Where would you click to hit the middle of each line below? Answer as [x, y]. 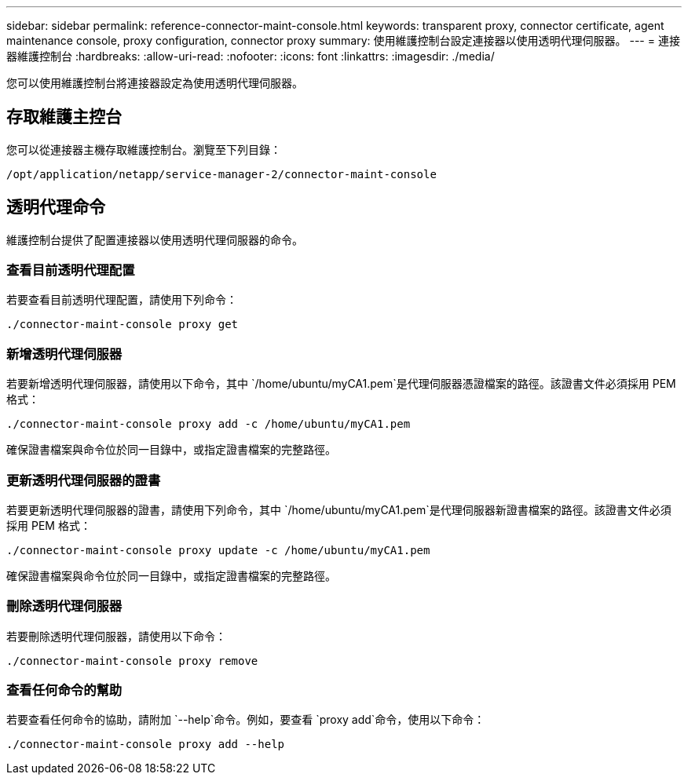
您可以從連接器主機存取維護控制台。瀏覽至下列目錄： [144, 149]
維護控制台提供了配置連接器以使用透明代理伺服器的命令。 [155, 239]
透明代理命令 [56, 207]
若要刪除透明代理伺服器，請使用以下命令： [116, 636]
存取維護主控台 [64, 117]
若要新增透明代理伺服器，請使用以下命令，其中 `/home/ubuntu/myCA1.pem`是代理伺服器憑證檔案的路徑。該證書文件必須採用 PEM [341, 384]
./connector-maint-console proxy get [123, 325]
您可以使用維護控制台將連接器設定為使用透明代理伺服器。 [155, 83]
